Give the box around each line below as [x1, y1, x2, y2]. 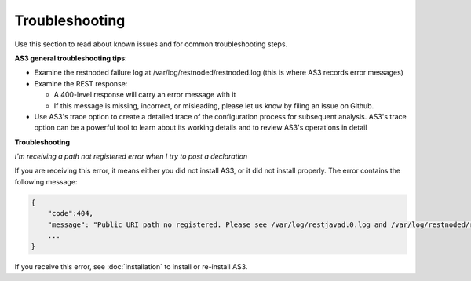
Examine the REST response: [34, 78, 128, 88]
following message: [14, 177, 78, 186]
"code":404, [47, 209, 94, 218]
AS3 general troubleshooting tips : [14, 53, 127, 63]
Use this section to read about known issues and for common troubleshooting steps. [14, 39, 288, 49]
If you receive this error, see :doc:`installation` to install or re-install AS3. [14, 262, 248, 272]
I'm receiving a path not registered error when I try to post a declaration [14, 151, 248, 161]
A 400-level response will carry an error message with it [53, 90, 236, 100]
